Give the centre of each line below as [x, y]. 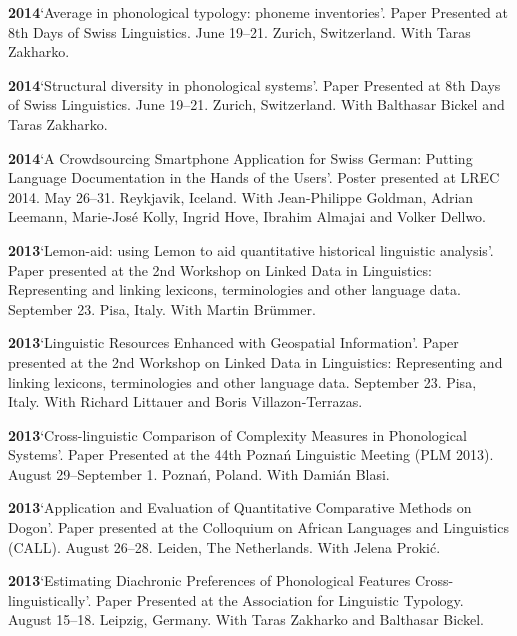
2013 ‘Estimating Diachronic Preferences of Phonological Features [209, 580]
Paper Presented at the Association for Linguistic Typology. [279, 599]
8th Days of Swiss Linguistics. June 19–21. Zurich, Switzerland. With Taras [239, 31]
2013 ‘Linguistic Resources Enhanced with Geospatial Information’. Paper [233, 342]
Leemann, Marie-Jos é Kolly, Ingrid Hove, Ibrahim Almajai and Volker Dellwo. [247, 216]
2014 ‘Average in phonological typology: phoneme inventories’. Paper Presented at [258, 12]
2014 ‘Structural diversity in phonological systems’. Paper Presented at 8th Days [254, 84]
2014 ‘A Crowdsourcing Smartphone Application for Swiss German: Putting [240, 157]
